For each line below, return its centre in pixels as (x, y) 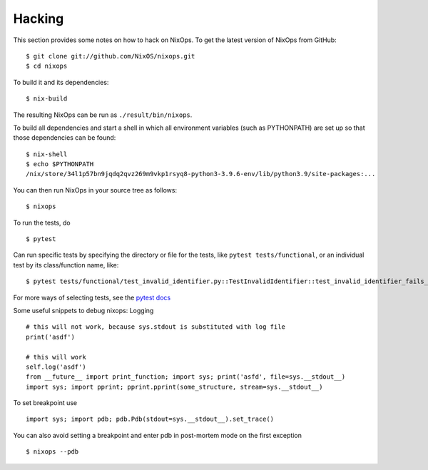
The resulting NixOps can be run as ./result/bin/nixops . (103, 115)
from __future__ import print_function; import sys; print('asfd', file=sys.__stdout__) (186, 377)
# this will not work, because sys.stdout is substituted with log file (156, 327)
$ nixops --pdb (52, 452)
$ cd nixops (47, 66)
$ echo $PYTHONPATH (60, 164)
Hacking (39, 19)
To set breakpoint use (45, 403)
